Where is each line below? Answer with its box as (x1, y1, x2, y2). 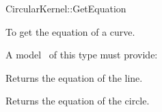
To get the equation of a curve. (5, 24, 135, 38)
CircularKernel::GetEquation (5, 1, 126, 15)
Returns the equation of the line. (5, 70, 143, 85)
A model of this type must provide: (5, 47, 158, 62)
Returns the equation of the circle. (5, 93, 150, 108)
